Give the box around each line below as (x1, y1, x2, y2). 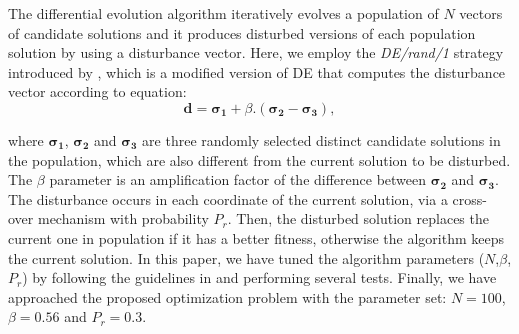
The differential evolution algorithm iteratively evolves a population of (8, 3, 439, 23)
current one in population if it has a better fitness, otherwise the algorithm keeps (8, 227, 505, 248)
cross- (452, 188, 487, 209)
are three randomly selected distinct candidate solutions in (142, 129, 501, 150)
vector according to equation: (8, 81, 187, 102)
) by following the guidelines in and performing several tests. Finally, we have (22, 267, 497, 288)
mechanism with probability (37, 208, 209, 229)
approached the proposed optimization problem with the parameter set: (8, 286, 447, 307)
